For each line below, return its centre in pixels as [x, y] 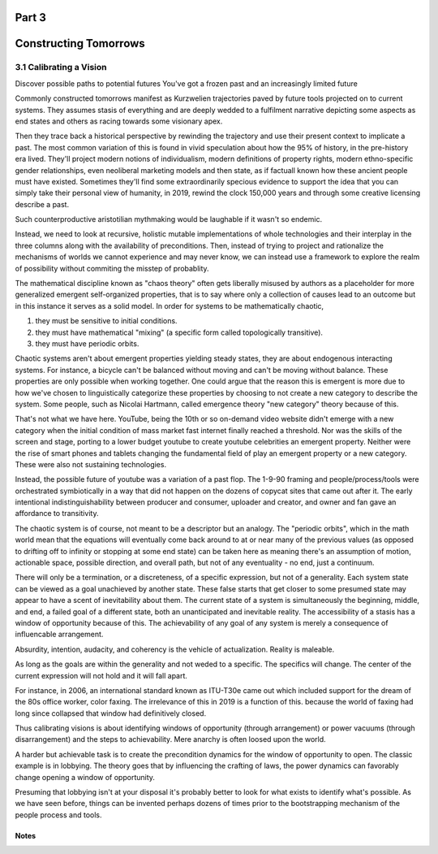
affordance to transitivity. [57, 514]
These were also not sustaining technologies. [90, 464]
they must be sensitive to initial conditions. [106, 321]
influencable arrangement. [59, 635]
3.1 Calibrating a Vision [61, 67]
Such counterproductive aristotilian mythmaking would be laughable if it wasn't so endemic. [169, 219]
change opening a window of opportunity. [85, 777]
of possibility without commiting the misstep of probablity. [112, 268]
